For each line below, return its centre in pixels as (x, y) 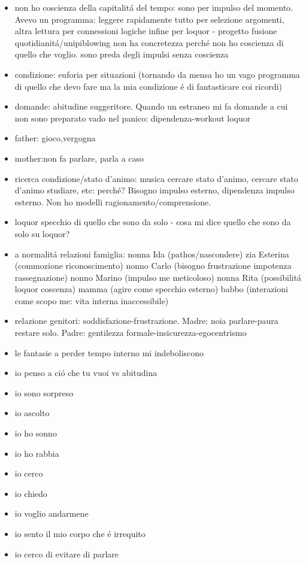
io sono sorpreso (44, 392)
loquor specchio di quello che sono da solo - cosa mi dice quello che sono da (153, 222)
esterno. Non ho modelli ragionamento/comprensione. (113, 201)
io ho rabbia (37, 453)
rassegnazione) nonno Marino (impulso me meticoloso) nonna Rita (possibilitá (158, 277)
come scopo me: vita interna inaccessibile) (92, 300)
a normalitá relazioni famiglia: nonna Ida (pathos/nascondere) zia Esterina (152, 254)
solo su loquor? (42, 233)
